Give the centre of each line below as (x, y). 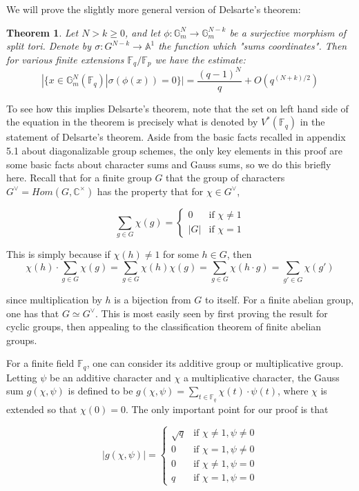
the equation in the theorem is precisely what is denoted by (132, 122)
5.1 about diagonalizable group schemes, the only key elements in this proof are (174, 150)
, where (293, 391)
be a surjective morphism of (288, 32)
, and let (143, 32)
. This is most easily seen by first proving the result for (211, 313)
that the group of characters (225, 178)
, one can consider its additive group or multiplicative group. (215, 363)
